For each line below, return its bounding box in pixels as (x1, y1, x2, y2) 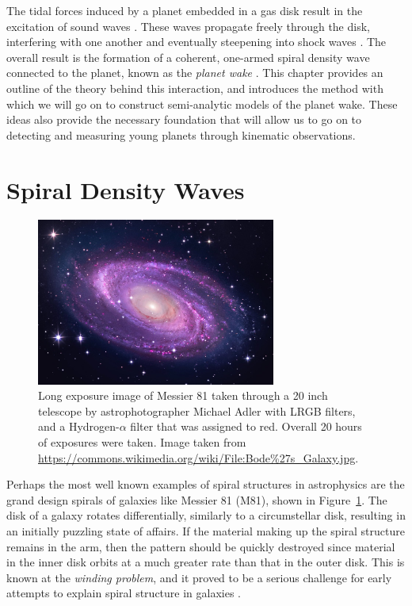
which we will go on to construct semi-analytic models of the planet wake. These (6, 95, 398, 112)
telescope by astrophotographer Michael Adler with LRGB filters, (38, 402, 356, 419)
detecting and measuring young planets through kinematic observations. (6, 126, 356, 143)
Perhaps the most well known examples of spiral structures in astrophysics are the (6, 476, 405, 493)
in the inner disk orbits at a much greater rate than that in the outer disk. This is (6, 554, 405, 570)
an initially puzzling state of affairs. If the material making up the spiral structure (6, 523, 405, 539)
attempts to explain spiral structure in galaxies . (6, 585, 242, 601)
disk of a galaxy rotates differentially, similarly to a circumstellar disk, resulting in (6, 507, 406, 524)
